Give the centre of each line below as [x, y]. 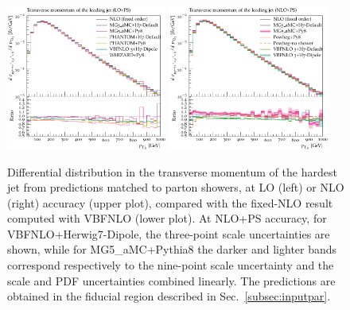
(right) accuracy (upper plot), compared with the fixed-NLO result [170, 202]
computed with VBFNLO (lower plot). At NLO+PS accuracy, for [167, 218]
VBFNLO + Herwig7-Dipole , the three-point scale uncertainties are [169, 233]
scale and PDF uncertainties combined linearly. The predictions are [171, 280]
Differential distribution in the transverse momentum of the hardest [172, 171]
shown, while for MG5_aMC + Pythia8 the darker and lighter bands [172, 249]
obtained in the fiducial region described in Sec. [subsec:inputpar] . [169, 296]
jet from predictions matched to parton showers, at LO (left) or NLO [176, 187]
